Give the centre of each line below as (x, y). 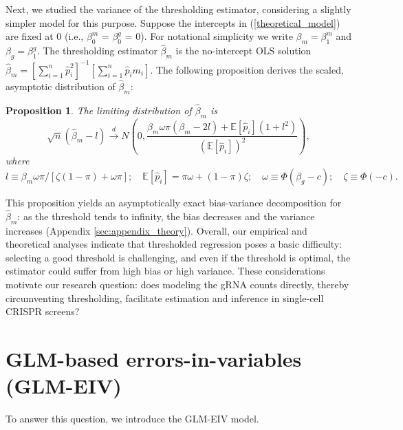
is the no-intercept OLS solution (243, 51)
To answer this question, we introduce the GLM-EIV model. (132, 419)
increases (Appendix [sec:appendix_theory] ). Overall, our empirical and (156, 230)
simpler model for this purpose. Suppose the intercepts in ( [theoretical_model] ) (173, 22)
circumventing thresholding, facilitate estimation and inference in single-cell (165, 298)
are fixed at (30, 36)
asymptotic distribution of (61, 86)
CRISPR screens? (43, 311)
